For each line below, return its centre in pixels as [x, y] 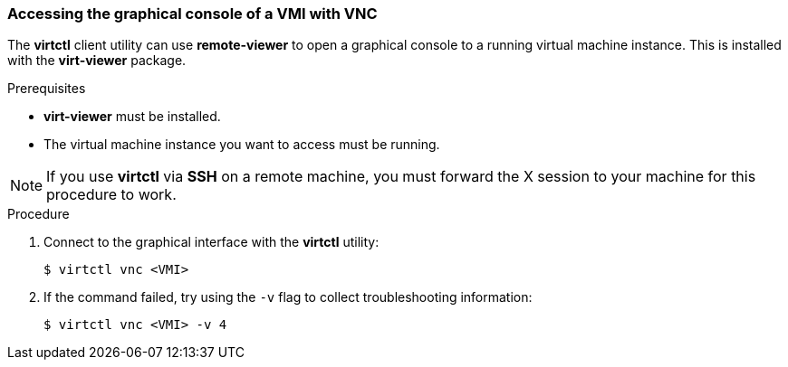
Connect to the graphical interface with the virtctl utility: [211, 242]
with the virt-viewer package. [97, 61]
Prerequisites [47, 89]
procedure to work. [111, 195]
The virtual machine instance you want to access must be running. [242, 145]
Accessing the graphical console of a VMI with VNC [192, 14]
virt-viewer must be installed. [132, 117]
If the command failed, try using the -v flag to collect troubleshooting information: [288, 297]
